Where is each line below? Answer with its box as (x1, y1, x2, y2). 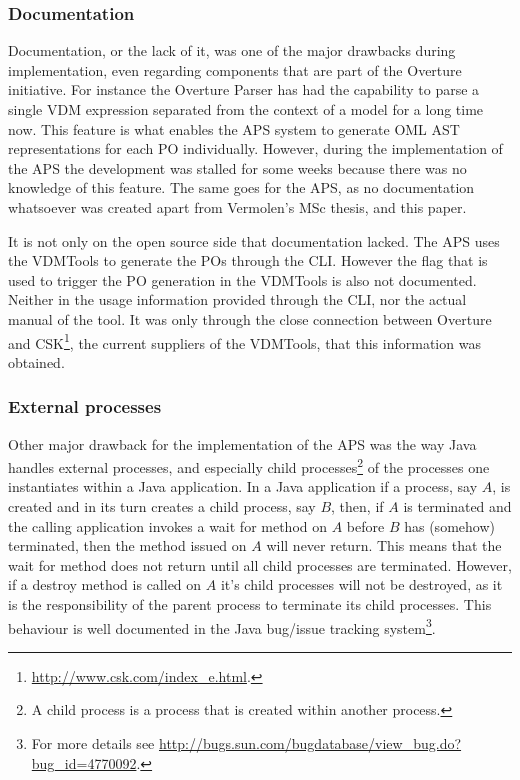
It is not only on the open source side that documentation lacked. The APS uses (8, 230, 500, 251)
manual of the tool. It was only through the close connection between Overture (8, 308, 492, 329)
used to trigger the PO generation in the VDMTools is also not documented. (8, 269, 477, 290)
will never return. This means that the (266, 535, 502, 556)
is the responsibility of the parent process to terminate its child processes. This (8, 594, 492, 614)
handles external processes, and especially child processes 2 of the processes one (8, 454, 490, 477)
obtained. (8, 351, 65, 372)
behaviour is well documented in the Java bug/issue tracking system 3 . (8, 614, 436, 638)
